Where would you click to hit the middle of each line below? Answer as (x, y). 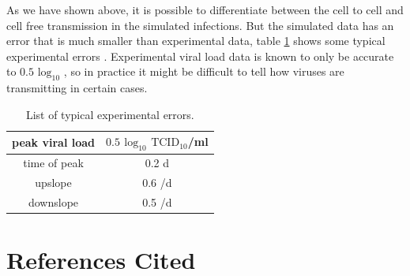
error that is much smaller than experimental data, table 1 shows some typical (196, 41)
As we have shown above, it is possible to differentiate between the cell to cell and (205, 9)
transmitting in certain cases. (77, 88)
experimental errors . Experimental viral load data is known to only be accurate (200, 56)
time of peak (53, 163)
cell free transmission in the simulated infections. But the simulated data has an (200, 25)
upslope (53, 183)
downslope (53, 202)
